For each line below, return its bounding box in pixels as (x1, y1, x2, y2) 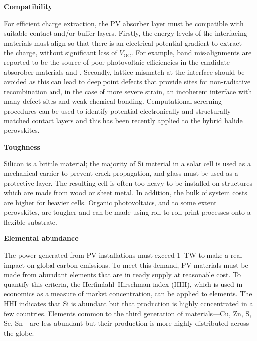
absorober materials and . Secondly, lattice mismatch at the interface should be (4, 66, 245, 77)
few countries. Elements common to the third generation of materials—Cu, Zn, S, (4, 308, 252, 318)
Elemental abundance (4, 233, 79, 243)
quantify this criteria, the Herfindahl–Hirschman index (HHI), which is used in (4, 279, 243, 289)
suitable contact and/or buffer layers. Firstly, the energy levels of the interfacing (4, 28, 247, 38)
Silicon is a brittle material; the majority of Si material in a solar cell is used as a (4, 158, 251, 169)
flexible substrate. (4, 216, 57, 227)
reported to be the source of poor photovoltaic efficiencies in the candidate (4, 57, 230, 67)
